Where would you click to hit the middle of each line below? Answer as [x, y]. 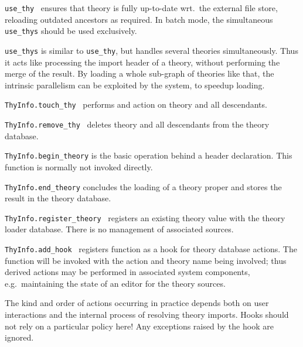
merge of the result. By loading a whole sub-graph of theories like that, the [139, 73]
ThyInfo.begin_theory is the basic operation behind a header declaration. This [149, 155]
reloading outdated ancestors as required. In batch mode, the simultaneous [139, 19]
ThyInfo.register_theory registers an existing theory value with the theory [145, 217]
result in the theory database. [58, 198]
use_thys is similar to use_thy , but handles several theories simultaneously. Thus [151, 50]
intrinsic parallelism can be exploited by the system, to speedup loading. [135, 85]
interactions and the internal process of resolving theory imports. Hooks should [147, 315]
